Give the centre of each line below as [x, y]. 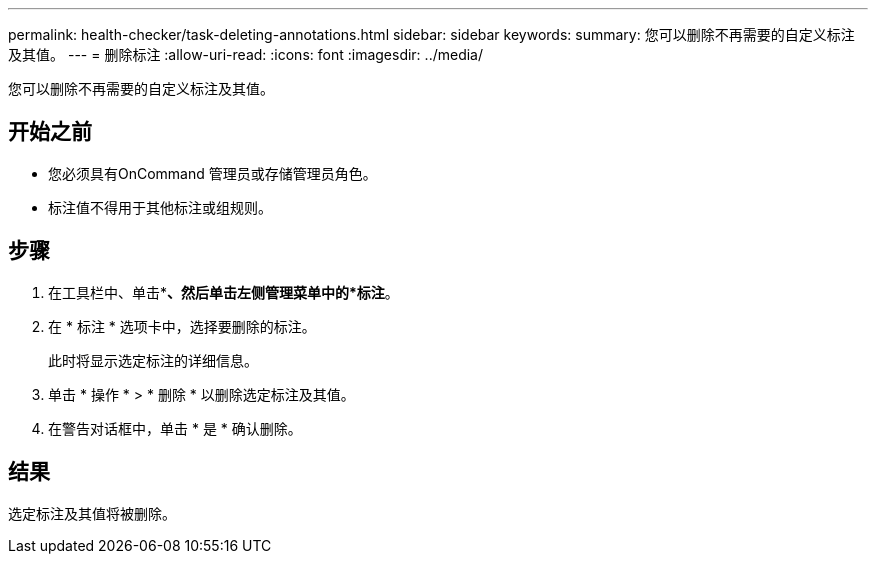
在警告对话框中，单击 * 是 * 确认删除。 [175, 428]
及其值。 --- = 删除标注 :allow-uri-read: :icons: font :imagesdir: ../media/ [246, 54]
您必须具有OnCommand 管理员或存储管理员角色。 [212, 173]
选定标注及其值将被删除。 [92, 513]
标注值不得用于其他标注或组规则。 [160, 207]
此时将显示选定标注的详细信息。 [153, 360]
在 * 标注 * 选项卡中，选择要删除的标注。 [182, 326]
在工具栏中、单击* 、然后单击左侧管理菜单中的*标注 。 [223, 292]
